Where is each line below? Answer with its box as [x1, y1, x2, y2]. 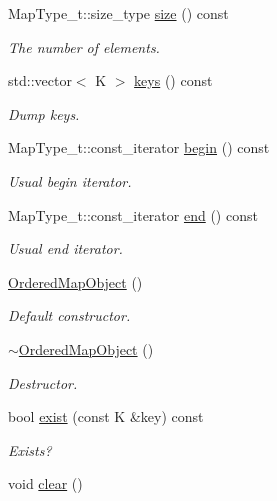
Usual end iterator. [8, 238, 123, 259]
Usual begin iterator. [8, 170, 132, 191]
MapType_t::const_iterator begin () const [8, 137, 270, 158]
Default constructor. [8, 305, 131, 326]
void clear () [8, 473, 83, 494]
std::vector [8, 70, 72, 91]
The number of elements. [8, 36, 160, 57]
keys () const [134, 70, 213, 91]
